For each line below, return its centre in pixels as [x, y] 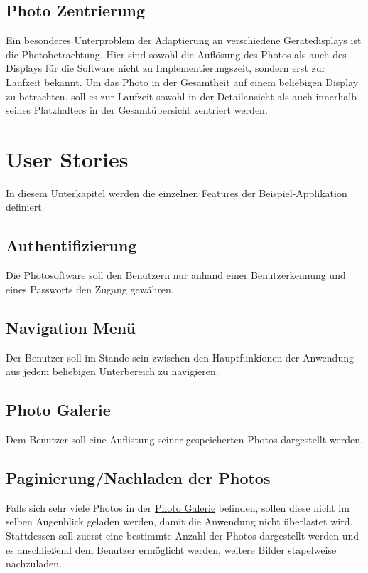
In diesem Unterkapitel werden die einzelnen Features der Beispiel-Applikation [177, 193]
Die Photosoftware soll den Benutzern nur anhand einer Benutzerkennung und [176, 275]
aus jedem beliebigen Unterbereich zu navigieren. [112, 371]
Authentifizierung [71, 245]
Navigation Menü [71, 327]
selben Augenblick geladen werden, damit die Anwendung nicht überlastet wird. [179, 521]
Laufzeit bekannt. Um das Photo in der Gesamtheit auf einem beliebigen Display [182, 82]
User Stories [67, 158]
